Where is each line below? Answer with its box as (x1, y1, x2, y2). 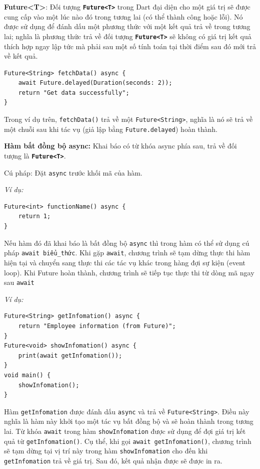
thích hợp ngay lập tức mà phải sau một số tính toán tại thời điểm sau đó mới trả (4, 41, 256, 51)
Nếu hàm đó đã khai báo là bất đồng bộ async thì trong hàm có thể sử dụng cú (4, 237, 249, 248)
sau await (4, 277, 34, 287)
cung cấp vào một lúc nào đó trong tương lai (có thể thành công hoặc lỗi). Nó (4, 11, 243, 22)
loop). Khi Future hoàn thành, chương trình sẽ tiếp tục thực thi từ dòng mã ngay (4, 267, 254, 277)
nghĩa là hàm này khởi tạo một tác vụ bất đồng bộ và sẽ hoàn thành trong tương (4, 416, 253, 426)
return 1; (18, 213, 51, 220)
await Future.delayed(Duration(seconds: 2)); (18, 79, 172, 87)
